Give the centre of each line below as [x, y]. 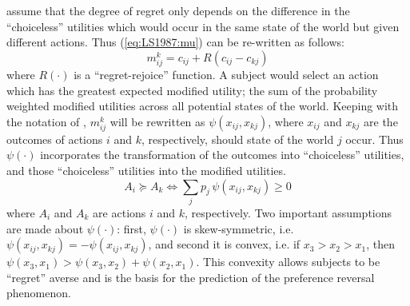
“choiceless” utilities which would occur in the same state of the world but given [203, 26]
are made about [45, 228]
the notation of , [46, 121]
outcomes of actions [55, 139]
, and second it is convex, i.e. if [224, 244]
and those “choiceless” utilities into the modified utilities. [146, 171]
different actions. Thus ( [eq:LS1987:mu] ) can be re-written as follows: [175, 42]
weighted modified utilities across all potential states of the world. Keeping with [203, 106]
